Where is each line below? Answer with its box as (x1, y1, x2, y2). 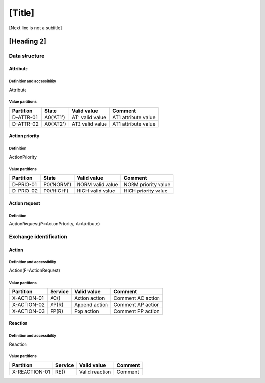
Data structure (9, 52, 45, 59)
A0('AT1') (44, 114, 66, 121)
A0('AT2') (44, 120, 66, 127)
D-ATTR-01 (12, 114, 38, 121)
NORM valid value (77, 181, 118, 188)
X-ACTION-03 (12, 308, 45, 315)
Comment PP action (113, 308, 159, 315)
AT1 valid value (71, 114, 106, 121)
